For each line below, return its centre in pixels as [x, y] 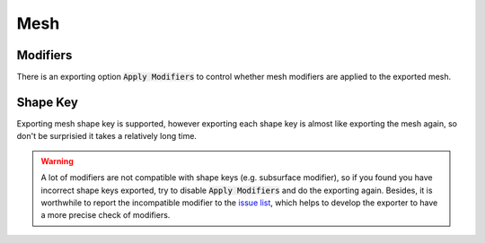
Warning [57, 161]
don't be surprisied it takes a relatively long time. [107, 136]
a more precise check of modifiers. [106, 215]
